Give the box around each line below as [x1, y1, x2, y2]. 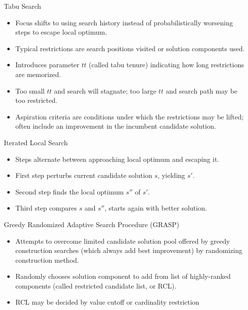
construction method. [15, 254, 79, 265]
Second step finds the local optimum [15, 186, 124, 196]
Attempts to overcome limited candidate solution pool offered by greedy [15, 235, 230, 246]
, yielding [158, 170, 185, 180]
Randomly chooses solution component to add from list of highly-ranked [15, 271, 231, 281]
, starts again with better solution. [104, 203, 207, 213]
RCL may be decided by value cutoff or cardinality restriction [15, 297, 199, 307]
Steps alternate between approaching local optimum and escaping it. [15, 154, 219, 164]
